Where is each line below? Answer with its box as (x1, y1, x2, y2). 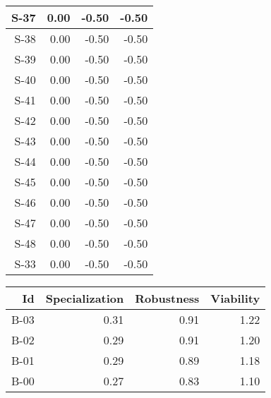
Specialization (45, 290, 124, 306)
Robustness (135, 290, 200, 306)
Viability (210, 290, 260, 306)
